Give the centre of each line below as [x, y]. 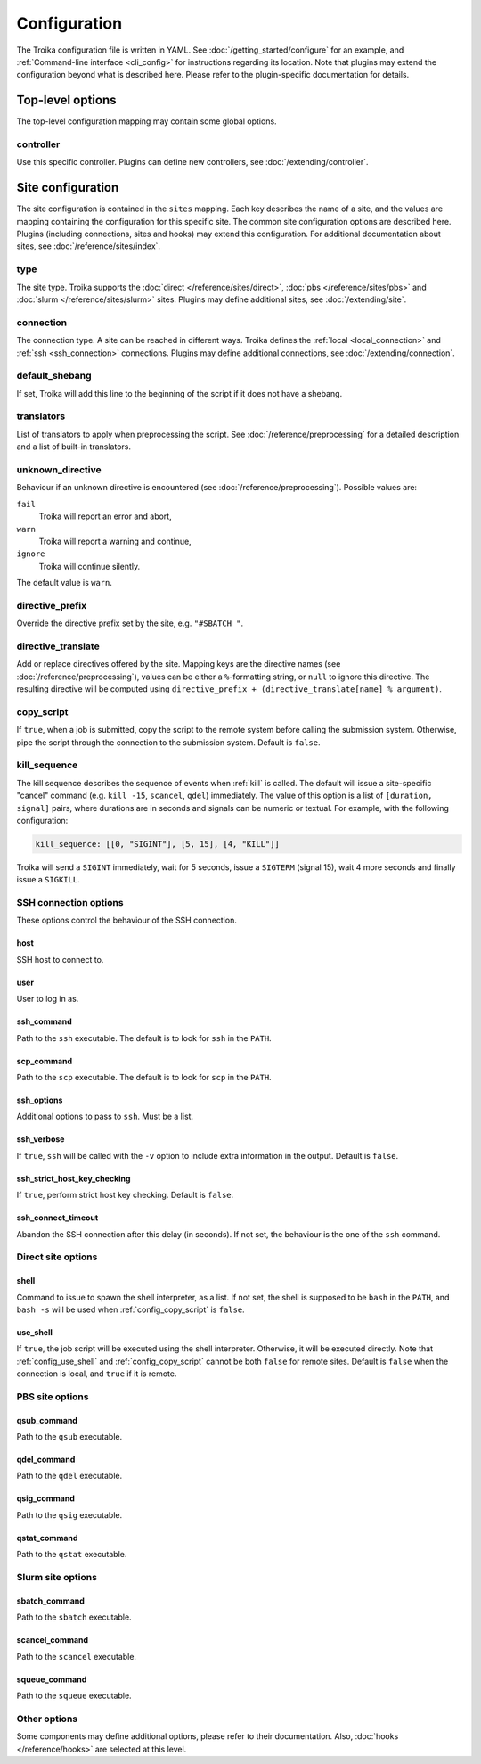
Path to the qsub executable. [69, 1437]
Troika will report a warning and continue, [115, 541]
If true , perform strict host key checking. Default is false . [125, 1195]
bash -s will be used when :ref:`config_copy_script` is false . [130, 1309]
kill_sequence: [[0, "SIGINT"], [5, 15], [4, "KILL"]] [157, 844]
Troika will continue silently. [90, 566]
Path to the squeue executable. [74, 1695]
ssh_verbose [41, 1139]
